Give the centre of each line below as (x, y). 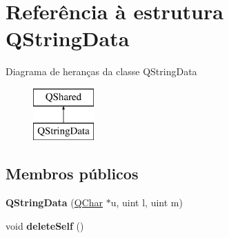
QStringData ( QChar (54, 202)
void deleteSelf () (45, 225)
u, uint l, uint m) (147, 202)
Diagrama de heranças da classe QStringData (101, 71)
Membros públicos (72, 173)
